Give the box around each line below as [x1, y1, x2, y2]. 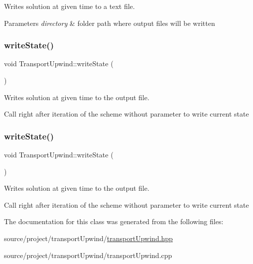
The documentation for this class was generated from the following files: [4, 216, 224, 227]
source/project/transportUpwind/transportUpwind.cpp [4, 250, 172, 260]
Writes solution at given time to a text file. [4, 1, 135, 11]
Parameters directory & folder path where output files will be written [4, 17, 215, 28]
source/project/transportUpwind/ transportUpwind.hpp [4, 233, 173, 243]
